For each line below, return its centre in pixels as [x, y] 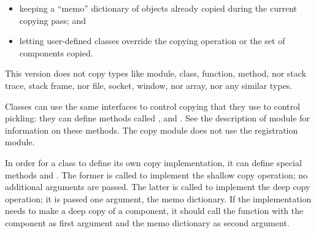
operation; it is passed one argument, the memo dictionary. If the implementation [158, 198]
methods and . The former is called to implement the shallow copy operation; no [156, 174]
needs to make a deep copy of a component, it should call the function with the [154, 211]
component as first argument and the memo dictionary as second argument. [147, 222]
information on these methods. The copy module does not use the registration [152, 130]
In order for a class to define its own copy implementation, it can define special [153, 162]
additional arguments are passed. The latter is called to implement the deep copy [158, 187]
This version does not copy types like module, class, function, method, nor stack [156, 73]
